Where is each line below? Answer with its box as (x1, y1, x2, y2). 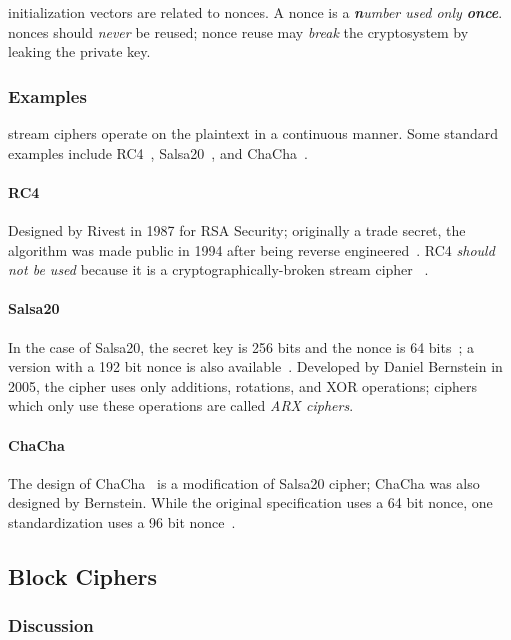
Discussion (8, 613, 94, 638)
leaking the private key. (8, 41, 151, 62)
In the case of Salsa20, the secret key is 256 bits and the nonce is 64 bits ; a (8, 336, 475, 357)
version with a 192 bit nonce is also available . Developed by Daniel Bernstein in (8, 356, 503, 377)
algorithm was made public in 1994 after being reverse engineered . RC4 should (8, 239, 495, 260)
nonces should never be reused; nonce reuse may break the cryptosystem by (8, 21, 469, 42)
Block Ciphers (8, 560, 158, 591)
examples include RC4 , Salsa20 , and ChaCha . (8, 142, 308, 163)
